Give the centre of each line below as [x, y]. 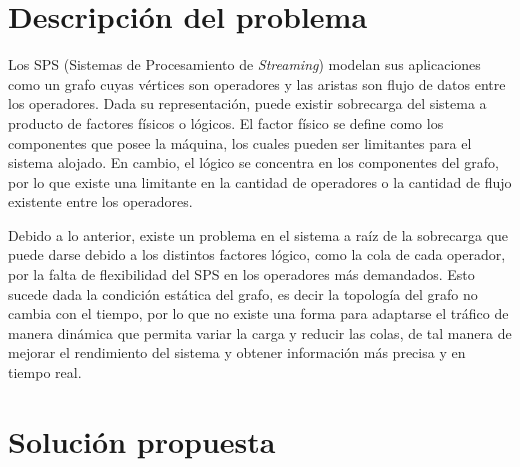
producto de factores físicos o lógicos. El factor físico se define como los [226, 122]
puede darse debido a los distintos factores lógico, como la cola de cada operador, [257, 254]
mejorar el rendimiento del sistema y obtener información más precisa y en [237, 352]
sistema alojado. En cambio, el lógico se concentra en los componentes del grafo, [253, 162]
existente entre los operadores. [100, 201]
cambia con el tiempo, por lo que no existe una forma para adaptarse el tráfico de [258, 313]
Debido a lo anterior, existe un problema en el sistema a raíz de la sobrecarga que [258, 234]
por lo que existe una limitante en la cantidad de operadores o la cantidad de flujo [260, 181]
